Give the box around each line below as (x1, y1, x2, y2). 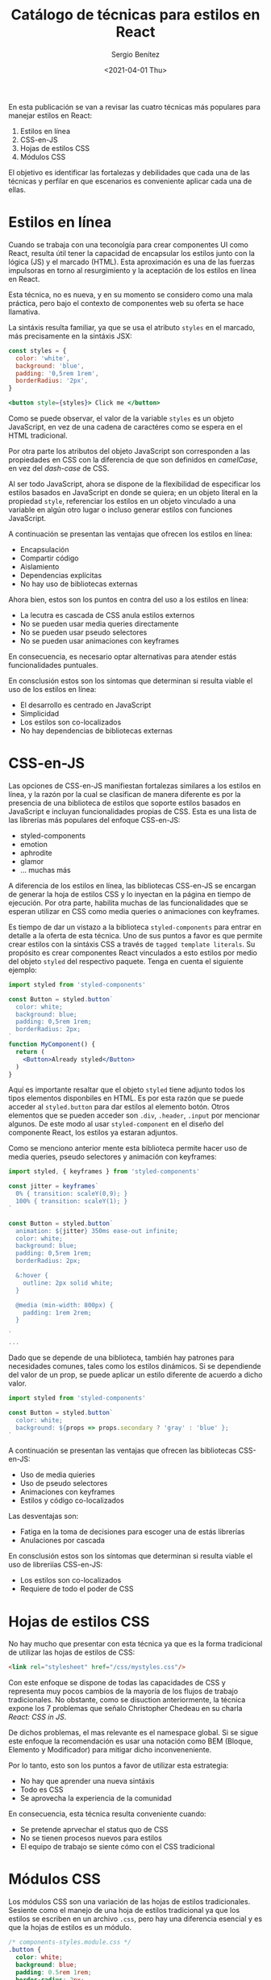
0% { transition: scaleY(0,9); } (15, 1189, 128, 1198)
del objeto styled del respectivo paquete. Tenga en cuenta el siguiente (8, 956, 244, 966)
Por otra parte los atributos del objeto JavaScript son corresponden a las (8, 447, 251, 455)
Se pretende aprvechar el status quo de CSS (19, 1825, 169, 1835)
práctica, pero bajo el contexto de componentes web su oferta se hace (8, 298, 244, 308)
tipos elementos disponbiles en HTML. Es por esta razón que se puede (8, 1093, 244, 1103)
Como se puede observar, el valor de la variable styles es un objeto (8, 413, 235, 423)
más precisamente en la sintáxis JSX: (8, 331, 133, 341)
